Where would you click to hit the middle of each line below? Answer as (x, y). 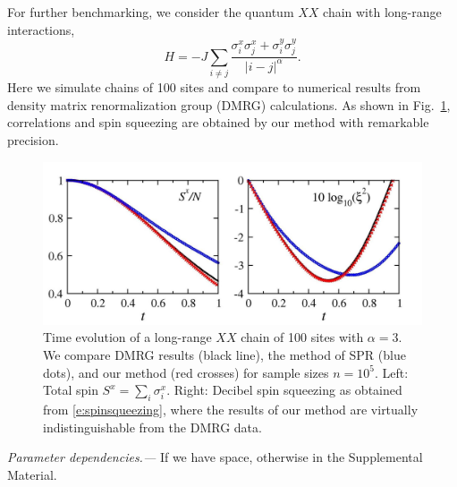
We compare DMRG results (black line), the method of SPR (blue (224, 354)
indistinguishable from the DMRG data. (152, 427)
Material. (32, 474)
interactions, (41, 29)
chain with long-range (382, 12)
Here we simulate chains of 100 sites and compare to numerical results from (214, 87)
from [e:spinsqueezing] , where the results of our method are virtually (231, 409)
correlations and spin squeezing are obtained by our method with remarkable (218, 122)
